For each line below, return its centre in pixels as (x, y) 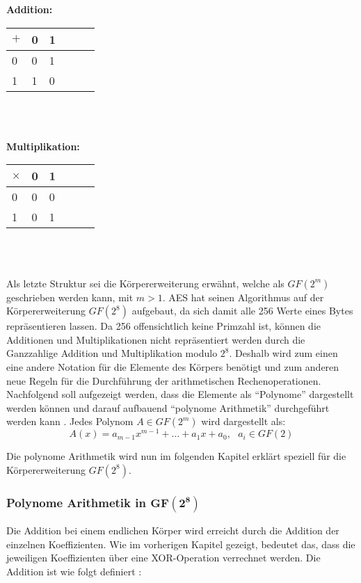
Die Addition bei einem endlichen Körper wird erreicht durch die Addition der (173, 530)
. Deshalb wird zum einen (283, 353)
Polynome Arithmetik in (76, 502)
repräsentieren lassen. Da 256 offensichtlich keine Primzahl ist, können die (164, 326)
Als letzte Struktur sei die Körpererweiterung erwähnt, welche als (145, 283)
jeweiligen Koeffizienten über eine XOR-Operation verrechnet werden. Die (163, 558)
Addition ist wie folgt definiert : (74, 571)
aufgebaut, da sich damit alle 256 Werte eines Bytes (242, 311)
